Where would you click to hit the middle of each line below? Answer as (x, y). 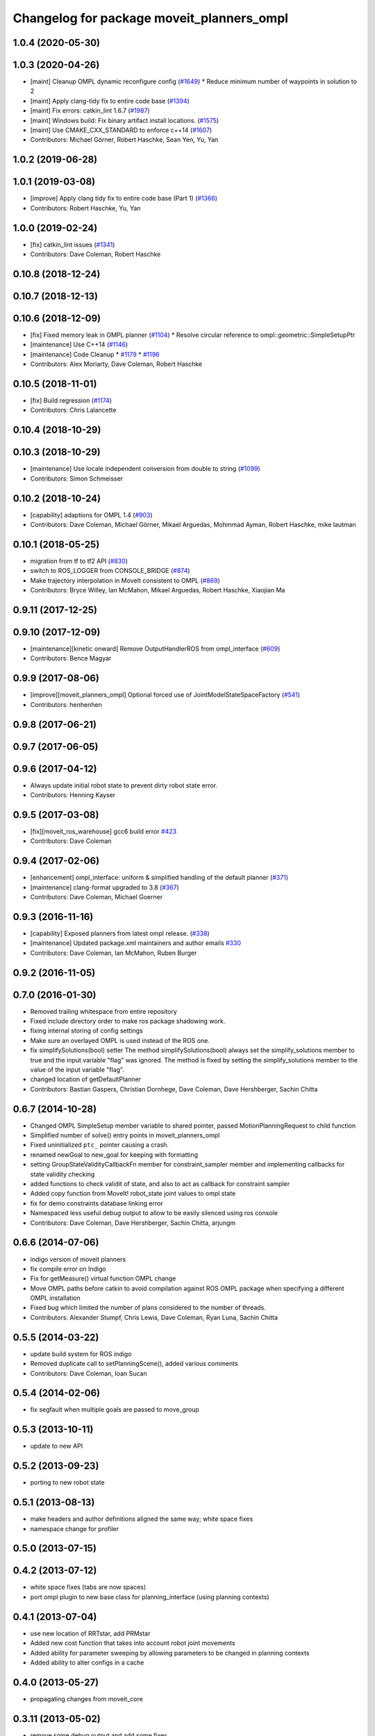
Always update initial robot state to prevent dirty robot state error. (124, 785)
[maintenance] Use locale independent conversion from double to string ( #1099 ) (145, 469)
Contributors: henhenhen (66, 704)
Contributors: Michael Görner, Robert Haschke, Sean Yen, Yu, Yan (124, 140)
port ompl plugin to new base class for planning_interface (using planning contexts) (150, 1596)
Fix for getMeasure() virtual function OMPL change (103, 1278)
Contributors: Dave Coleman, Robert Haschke (95, 254)
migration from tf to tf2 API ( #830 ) (79, 561)
